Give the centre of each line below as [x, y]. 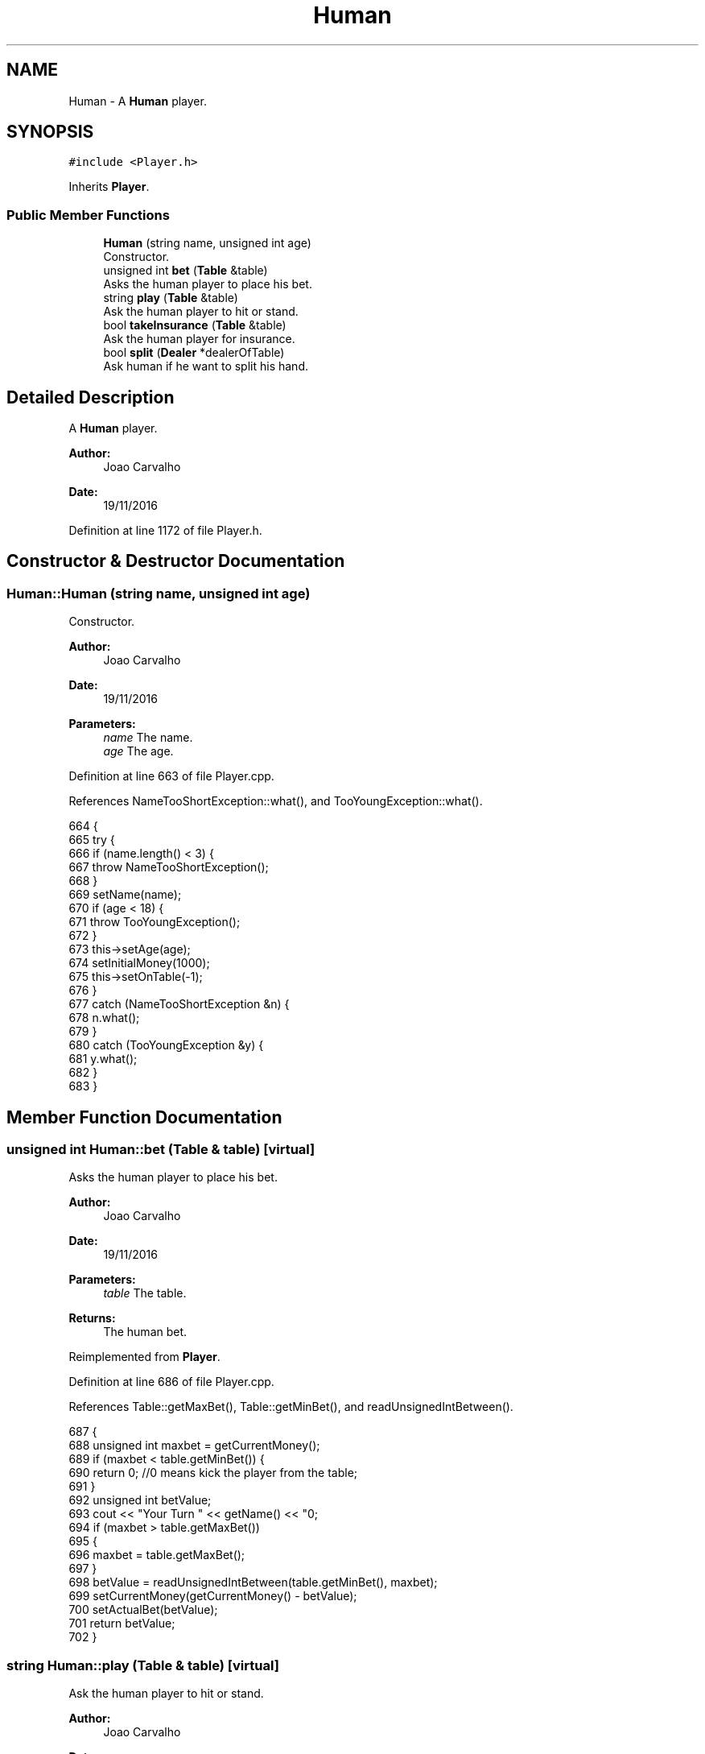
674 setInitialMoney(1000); [139, 963]
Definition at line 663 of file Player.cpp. [171, 776]
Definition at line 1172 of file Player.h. [165, 531]
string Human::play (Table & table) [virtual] [143, 1665]
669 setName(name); [125, 895]
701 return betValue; [122, 1624]
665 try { [92, 840]
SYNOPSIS [50, 132]
